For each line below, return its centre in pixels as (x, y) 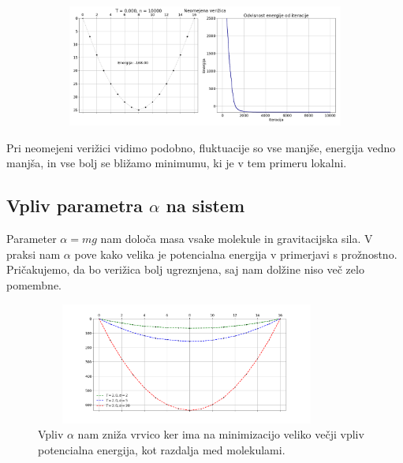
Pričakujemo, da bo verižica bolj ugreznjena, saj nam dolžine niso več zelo (185, 269)
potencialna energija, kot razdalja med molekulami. (162, 449)
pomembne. (34, 284)
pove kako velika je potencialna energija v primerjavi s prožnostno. (236, 254)
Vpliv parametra (75, 205)
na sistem (205, 205)
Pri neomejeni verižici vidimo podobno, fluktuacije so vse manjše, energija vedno (201, 147)
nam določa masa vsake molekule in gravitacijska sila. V (237, 239)
